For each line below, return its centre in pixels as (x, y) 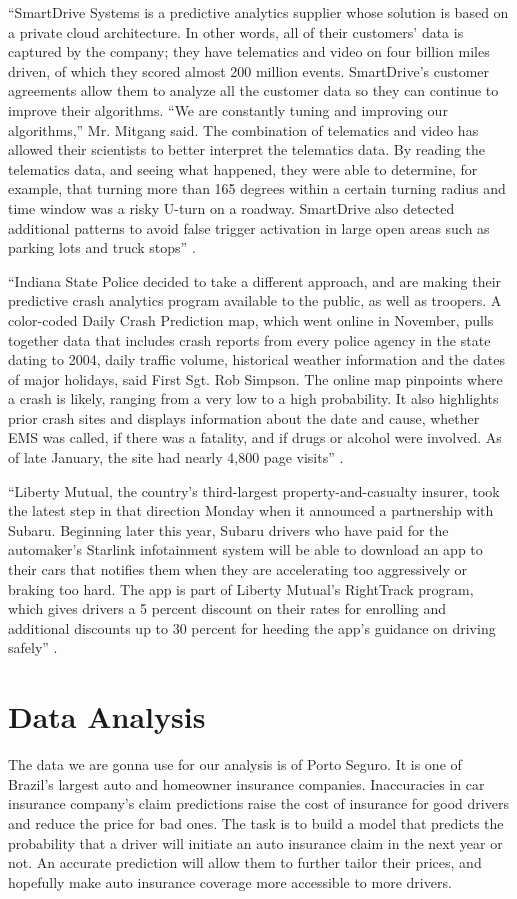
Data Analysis (107, 716)
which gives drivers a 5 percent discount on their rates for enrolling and (227, 608)
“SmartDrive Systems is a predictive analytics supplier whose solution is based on (258, 12)
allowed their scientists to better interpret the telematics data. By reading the (247, 149)
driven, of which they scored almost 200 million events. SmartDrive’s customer (249, 70)
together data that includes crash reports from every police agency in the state (249, 339)
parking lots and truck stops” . (102, 247)
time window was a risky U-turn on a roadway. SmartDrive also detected (231, 207)
